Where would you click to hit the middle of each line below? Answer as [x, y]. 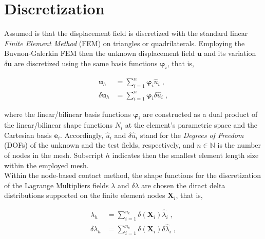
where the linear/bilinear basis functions [68, 114]
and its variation [230, 53]
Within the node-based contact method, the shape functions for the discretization [133, 175]
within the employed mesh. [46, 165]
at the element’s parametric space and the [191, 125]
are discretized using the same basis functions [86, 63]
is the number [239, 145]
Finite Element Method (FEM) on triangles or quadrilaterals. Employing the [125, 43]
